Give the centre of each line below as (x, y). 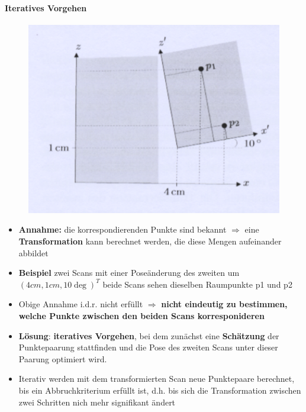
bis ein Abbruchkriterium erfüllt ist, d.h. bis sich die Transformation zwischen (160, 390)
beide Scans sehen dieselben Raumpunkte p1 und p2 (197, 284)
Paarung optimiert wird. (63, 358)
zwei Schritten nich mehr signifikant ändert (97, 402)
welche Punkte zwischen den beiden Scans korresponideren (141, 315)
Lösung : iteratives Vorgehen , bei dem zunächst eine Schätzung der (149, 335)
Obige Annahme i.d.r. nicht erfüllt (81, 304)
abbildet (33, 252)
